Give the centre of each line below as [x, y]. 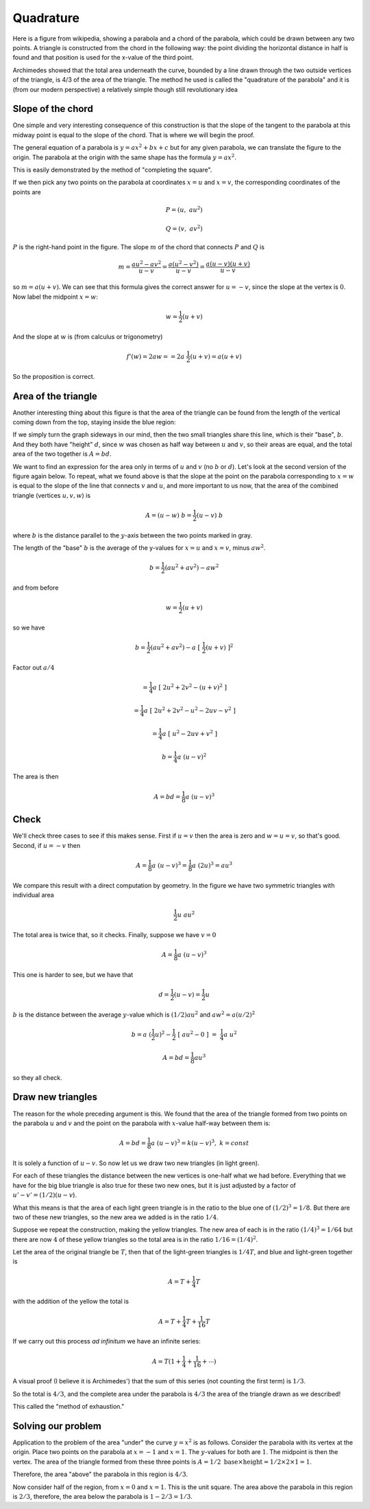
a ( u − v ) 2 [192, 756]
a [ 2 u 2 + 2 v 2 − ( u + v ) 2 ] [190, 687]
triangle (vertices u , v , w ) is [52, 495]
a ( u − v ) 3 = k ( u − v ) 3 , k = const [200, 1142]
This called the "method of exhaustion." [69, 1407]
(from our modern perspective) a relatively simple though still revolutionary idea [125, 89]
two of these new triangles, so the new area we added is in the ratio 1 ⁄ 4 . [115, 1217]
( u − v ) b [210, 515]
